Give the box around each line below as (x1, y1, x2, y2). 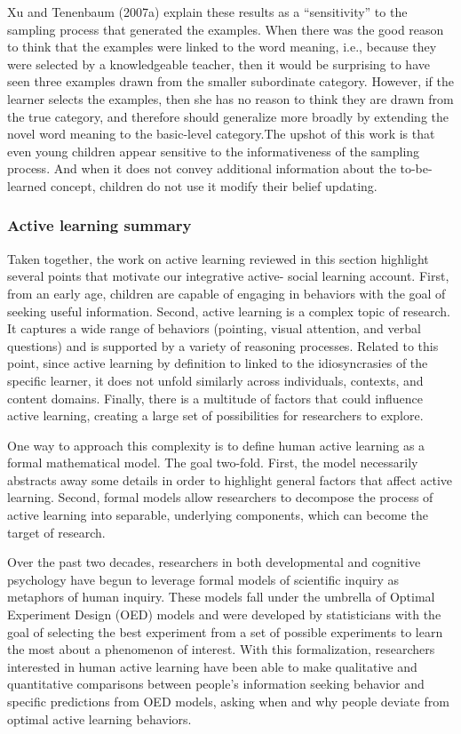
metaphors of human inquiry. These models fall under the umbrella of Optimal (7, 587, 435, 606)
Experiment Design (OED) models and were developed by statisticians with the (7, 605, 441, 624)
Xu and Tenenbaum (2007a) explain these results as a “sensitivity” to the (7, 3, 408, 20)
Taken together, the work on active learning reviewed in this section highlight (7, 249, 429, 267)
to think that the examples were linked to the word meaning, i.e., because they (7, 37, 437, 56)
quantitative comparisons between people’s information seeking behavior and (7, 674, 425, 693)
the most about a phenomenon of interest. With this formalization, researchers (7, 640, 435, 658)
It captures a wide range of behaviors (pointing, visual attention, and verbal (7, 319, 421, 338)
